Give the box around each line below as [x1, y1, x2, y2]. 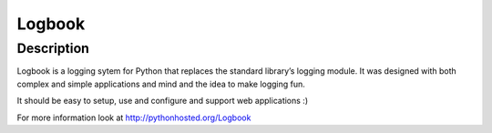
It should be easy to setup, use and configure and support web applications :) [16, 96, 309, 107]
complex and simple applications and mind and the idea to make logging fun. [16, 78, 305, 89]
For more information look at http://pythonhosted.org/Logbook [16, 112, 251, 123]
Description [16, 40, 90, 56]
